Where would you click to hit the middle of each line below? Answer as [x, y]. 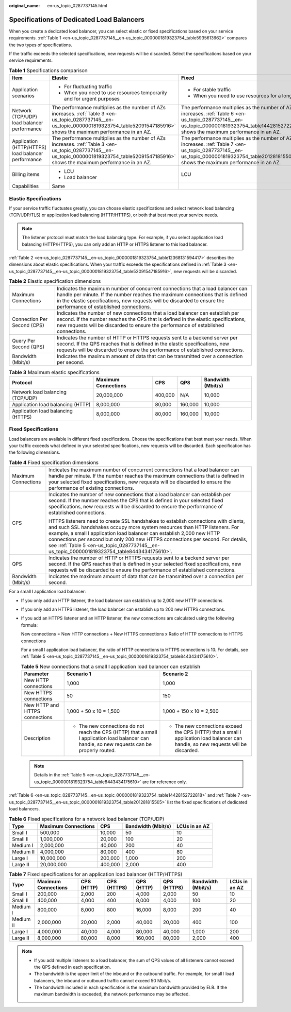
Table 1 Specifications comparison [48, 70]
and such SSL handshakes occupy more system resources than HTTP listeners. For [144, 527]
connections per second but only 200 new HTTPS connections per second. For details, [148, 539]
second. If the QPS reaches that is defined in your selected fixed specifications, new [145, 564]
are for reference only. [165, 782]
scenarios [23, 96]
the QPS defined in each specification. [73, 967]
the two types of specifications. [40, 45]
